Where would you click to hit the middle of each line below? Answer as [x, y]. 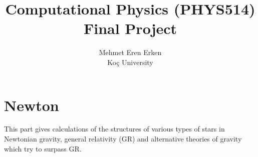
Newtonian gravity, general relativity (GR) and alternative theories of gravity [123, 139]
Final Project [130, 28]
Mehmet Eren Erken [130, 52]
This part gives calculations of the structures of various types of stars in [114, 129]
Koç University [130, 62]
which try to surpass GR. [43, 148]
